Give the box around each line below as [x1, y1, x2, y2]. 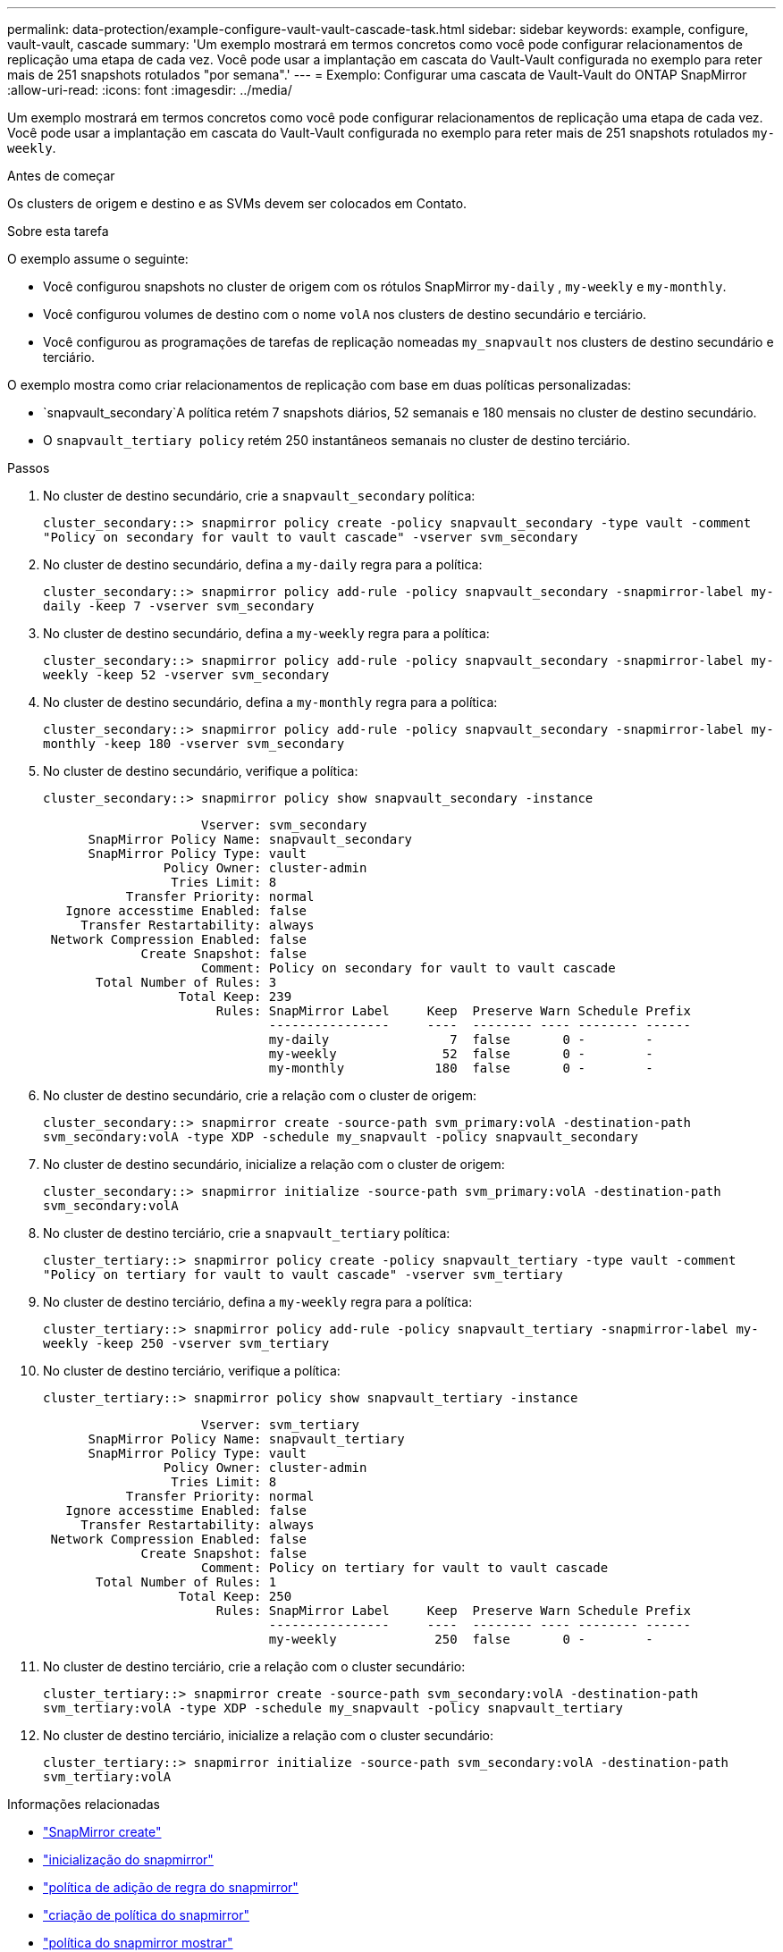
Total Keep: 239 [178, 989, 292, 1004]
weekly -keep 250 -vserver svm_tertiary [43, 1336, 330, 1350]
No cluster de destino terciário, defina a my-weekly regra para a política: [43, 1294, 473, 1309]
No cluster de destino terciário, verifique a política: [43, 1363, 341, 1378]
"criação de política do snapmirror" [43, 1907, 249, 1923]
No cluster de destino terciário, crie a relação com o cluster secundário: [43, 1659, 466, 1674]
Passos [7, 460, 50, 475]
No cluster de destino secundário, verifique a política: [43, 763, 358, 778]
